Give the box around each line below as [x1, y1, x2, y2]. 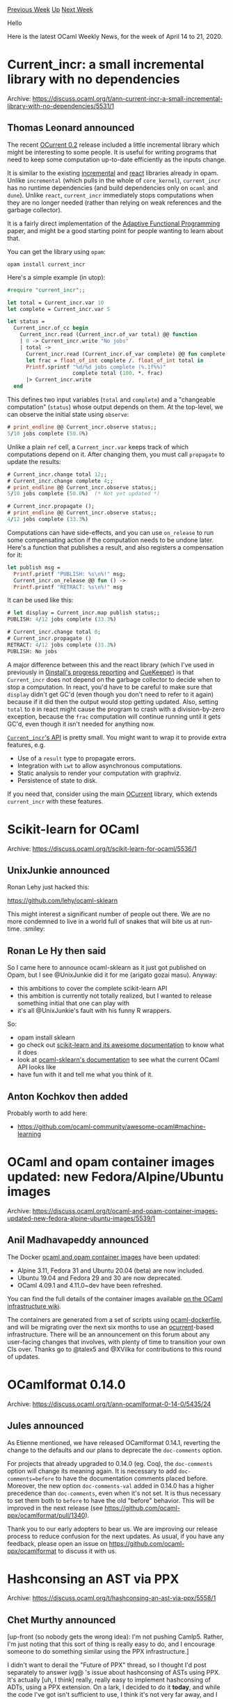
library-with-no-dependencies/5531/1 [7, 102, 115, 110]
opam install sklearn [17, 1033, 75, 1042]
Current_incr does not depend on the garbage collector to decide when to [7, 675, 221, 683]
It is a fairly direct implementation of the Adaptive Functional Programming [7, 219, 220, 228]
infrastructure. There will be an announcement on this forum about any [7, 1330, 210, 1339]
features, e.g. [7, 740, 46, 749]
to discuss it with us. [58, 1547, 117, 1555]
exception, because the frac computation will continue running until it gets [7, 712, 221, 721]
